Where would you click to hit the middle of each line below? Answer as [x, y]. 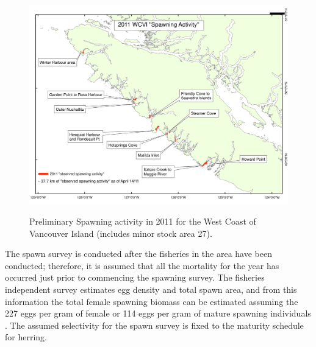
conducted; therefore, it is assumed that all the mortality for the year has [142, 265]
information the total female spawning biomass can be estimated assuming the [152, 301]
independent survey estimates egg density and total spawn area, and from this [151, 289]
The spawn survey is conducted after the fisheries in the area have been [139, 254]
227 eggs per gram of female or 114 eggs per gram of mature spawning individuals [158, 313]
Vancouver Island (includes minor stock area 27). [121, 233]
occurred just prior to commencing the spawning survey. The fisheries [135, 277]
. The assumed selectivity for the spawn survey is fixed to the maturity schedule [154, 325]
